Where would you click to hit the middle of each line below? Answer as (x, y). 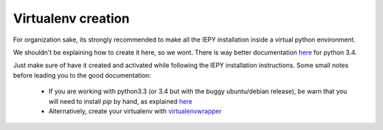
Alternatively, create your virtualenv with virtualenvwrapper (135, 111)
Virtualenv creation (71, 18)
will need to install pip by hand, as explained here (121, 101)
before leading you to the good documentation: (82, 75)
